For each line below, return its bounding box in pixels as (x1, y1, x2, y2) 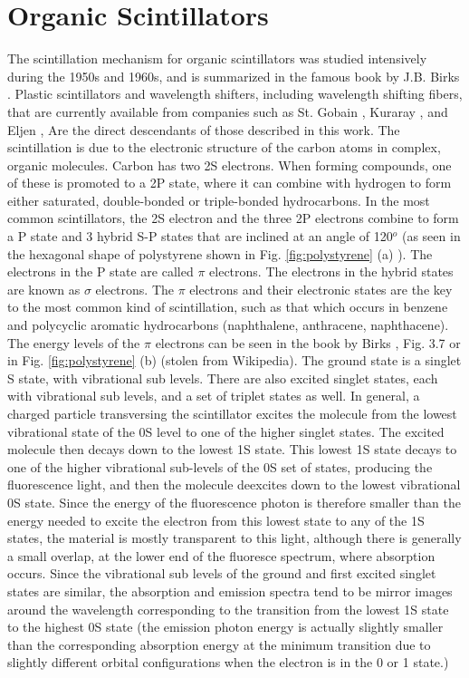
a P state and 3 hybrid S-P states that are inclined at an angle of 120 (7, 227, 393, 246)
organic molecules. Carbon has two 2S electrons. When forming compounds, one (7, 155, 452, 174)
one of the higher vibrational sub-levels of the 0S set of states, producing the (7, 457, 433, 476)
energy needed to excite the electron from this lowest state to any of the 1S (7, 510, 425, 529)
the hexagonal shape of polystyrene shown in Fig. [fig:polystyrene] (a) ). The (7, 244, 433, 263)
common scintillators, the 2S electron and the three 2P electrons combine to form (7, 208, 459, 228)
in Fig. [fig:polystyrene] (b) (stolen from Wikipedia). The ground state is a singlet (7, 351, 462, 370)
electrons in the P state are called (7, 262, 194, 281)
